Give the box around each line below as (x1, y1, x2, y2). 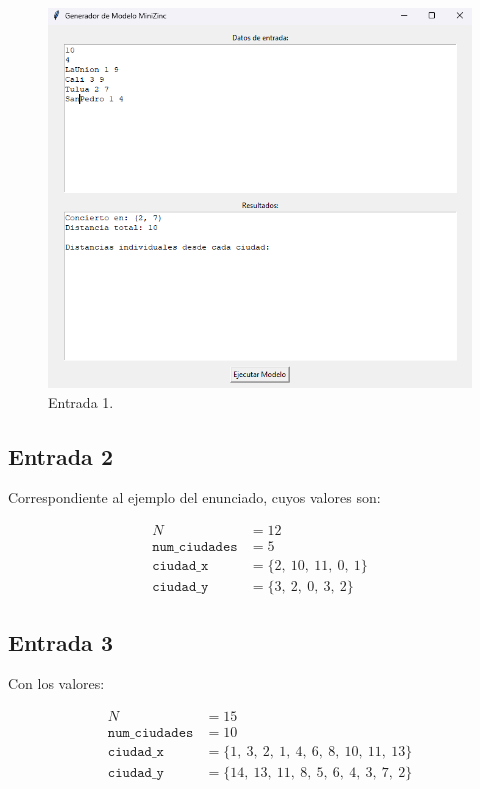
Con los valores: (8, 673, 105, 694)
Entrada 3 (8, 626, 113, 657)
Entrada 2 (8, 440, 113, 471)
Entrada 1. (48, 391, 114, 412)
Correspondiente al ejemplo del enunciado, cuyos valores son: (8, 487, 381, 508)
